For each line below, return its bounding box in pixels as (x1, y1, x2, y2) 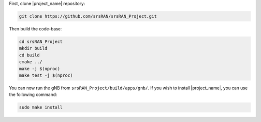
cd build (19, 52, 40, 58)
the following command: (9, 92, 58, 97)
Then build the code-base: (9, 26, 62, 31)
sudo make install (19, 105, 63, 110)
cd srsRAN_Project (19, 39, 63, 44)
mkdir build (19, 46, 48, 51)
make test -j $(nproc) (19, 72, 73, 78)
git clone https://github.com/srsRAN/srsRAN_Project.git (19, 14, 157, 19)
